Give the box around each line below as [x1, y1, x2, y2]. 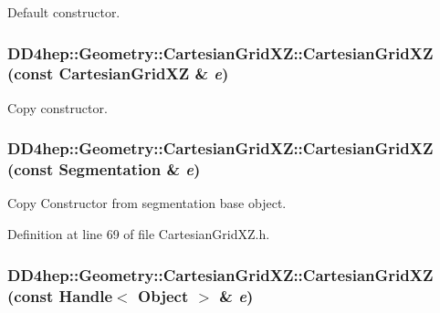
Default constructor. [7, 3, 120, 21]
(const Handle [7, 284, 113, 307]
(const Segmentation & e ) [7, 158, 201, 181]
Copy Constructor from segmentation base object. [7, 193, 287, 213]
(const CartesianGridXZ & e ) [7, 62, 229, 85]
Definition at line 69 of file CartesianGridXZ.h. [7, 224, 270, 244]
